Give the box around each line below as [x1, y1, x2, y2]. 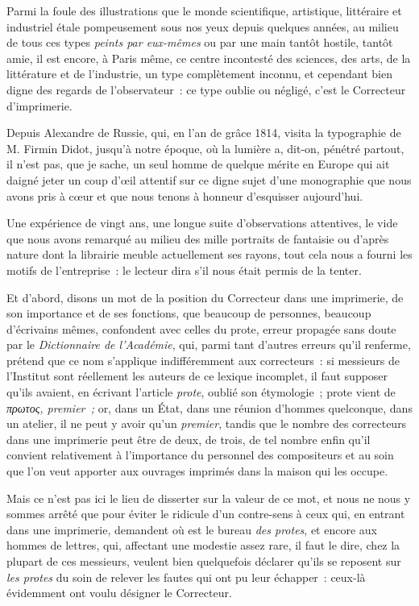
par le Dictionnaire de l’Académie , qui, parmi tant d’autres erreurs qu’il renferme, [6, 336, 411, 353]
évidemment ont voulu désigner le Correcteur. [6, 584, 232, 601]
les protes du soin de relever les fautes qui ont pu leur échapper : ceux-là [6, 568, 366, 585]
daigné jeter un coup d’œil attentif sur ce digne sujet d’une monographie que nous [6, 171, 412, 188]
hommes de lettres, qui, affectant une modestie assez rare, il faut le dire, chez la [6, 537, 400, 554]
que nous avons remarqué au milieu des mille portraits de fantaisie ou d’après [6, 230, 389, 247]
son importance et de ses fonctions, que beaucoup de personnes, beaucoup [6, 305, 371, 322]
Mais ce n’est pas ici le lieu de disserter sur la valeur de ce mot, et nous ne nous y [6, 489, 411, 506]
